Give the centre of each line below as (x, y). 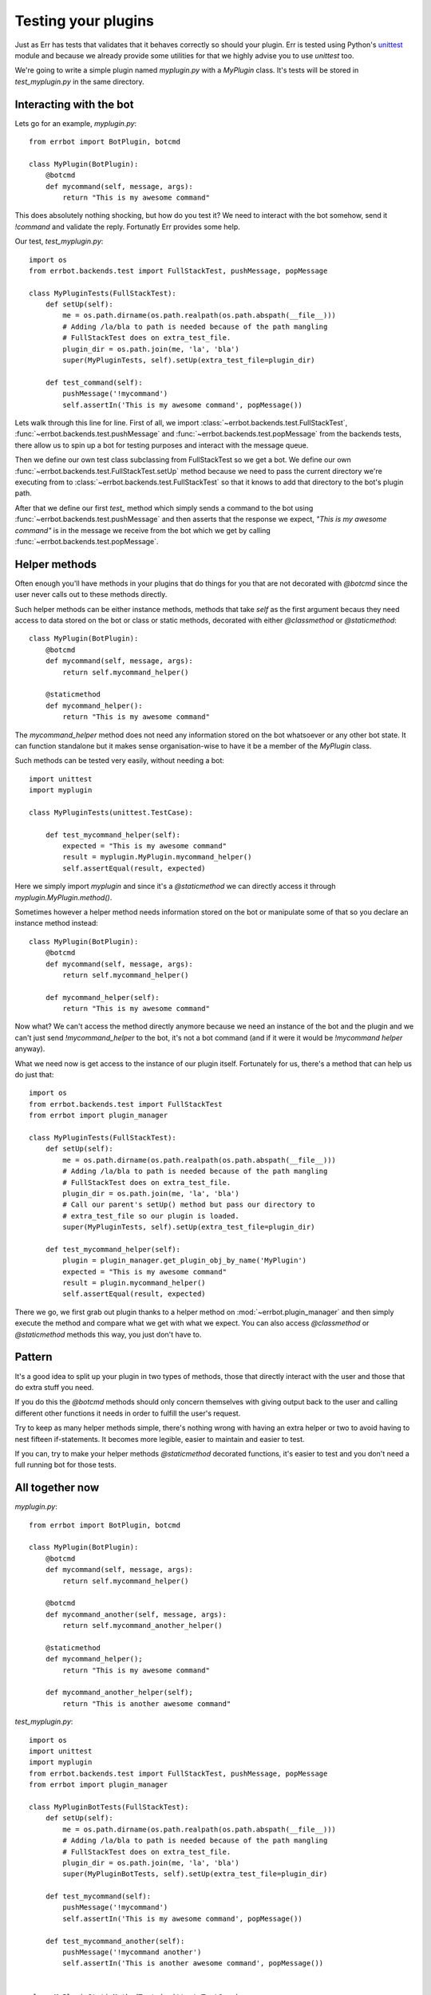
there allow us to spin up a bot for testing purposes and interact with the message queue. (162, 445)
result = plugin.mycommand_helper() (134, 1283)
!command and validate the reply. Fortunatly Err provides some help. (128, 227)
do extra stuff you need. (54, 1387)
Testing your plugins (85, 21)
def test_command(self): (94, 382)
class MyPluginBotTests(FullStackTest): (109, 1807)
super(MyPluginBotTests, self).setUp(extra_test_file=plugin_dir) (195, 1874)
